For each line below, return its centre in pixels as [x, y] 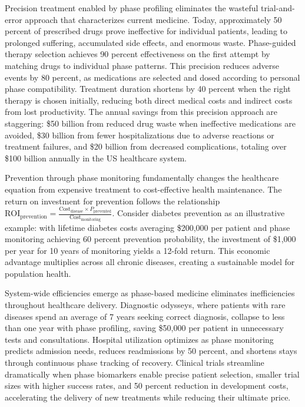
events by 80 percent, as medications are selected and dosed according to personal [152, 77]
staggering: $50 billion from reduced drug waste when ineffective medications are [150, 123]
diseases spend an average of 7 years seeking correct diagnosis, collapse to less [145, 316]
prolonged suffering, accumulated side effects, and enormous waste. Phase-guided [150, 42]
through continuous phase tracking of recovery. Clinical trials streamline [135, 363]
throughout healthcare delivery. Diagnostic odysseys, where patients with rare [145, 305]
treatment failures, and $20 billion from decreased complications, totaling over [146, 146]
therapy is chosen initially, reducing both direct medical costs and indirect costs [149, 100]
